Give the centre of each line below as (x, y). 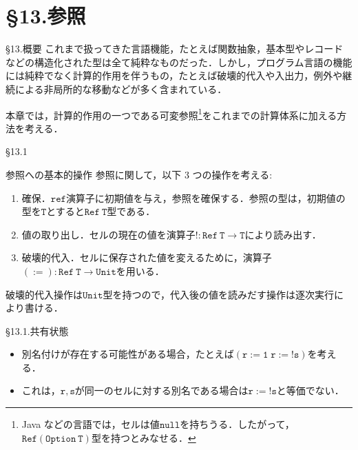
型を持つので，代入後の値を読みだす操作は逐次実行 (218, 294)
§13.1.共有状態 (37, 330)
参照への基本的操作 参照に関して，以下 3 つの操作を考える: (139, 174)
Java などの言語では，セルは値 (91, 424)
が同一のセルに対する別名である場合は (161, 390)
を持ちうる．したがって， (237, 424)
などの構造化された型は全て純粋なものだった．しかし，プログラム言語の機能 (179, 62)
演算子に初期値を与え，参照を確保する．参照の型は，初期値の (206, 197)
